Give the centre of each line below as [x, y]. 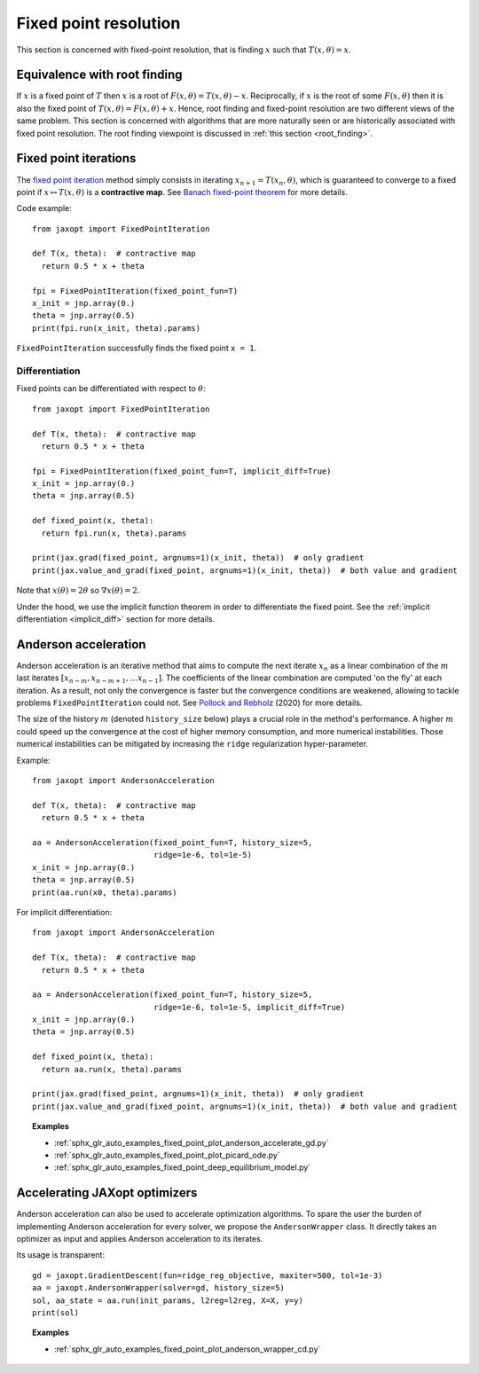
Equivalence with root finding [99, 75]
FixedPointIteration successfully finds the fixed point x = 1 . [137, 348]
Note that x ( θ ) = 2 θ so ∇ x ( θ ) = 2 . [78, 591]
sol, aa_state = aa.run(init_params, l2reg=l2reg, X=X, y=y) [168, 1300]
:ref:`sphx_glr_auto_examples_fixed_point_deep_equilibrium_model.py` [183, 1167]
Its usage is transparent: [61, 1255]
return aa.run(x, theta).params [111, 1069]
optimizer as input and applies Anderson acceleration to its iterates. [140, 1239]
